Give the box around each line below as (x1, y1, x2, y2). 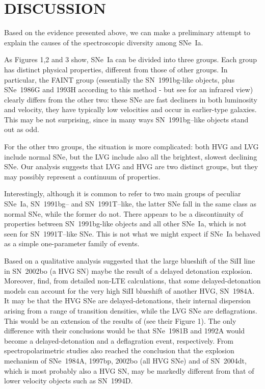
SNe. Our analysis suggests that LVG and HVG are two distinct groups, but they (4, 161, 258, 172)
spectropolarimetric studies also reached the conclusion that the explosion (4, 345, 234, 356)
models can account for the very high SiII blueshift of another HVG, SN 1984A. (4, 285, 255, 296)
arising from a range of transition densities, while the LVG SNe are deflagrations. (4, 305, 257, 316)
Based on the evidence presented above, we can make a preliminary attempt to (4, 27, 251, 38)
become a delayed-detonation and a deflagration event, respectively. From (4, 335, 233, 346)
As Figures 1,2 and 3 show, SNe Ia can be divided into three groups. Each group (4, 54, 257, 65)
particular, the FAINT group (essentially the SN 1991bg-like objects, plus (4, 74, 235, 85)
